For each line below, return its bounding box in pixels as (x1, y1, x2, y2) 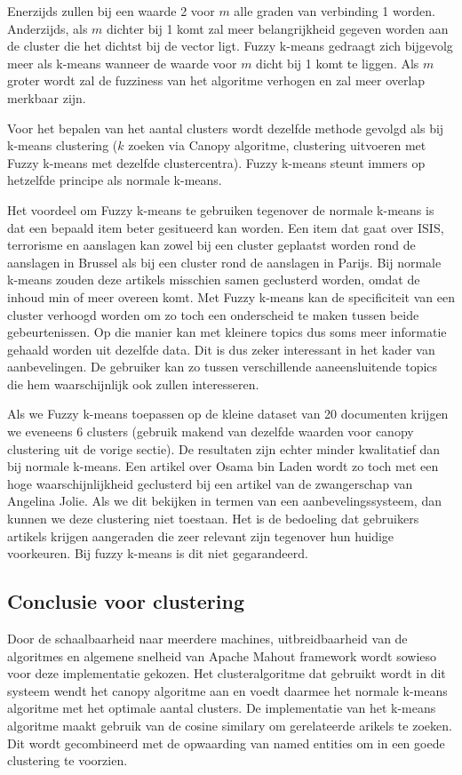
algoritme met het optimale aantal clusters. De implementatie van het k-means (7, 699, 436, 717)
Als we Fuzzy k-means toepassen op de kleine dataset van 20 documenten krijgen (7, 404, 449, 423)
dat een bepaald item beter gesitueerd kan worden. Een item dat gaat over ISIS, (7, 218, 444, 236)
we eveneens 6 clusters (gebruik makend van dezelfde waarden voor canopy (7, 422, 414, 441)
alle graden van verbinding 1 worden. (234, 2, 435, 20)
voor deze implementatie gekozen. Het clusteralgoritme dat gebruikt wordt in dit (7, 664, 446, 683)
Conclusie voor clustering (7, 587, 245, 615)
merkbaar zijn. (7, 88, 86, 107)
